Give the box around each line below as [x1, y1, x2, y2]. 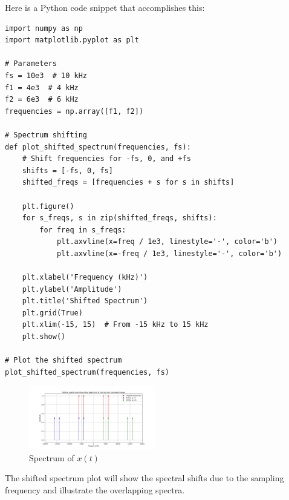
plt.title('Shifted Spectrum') [22, 297, 148, 306]
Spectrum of [29, 451, 74, 464]
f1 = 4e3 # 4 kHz [5, 83, 79, 92]
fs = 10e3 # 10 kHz [5, 71, 88, 80]
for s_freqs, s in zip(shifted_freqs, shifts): [22, 214, 217, 223]
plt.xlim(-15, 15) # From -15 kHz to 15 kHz [22, 320, 209, 329]
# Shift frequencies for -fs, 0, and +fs [22, 154, 191, 163]
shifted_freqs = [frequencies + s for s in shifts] [22, 178, 235, 187]
